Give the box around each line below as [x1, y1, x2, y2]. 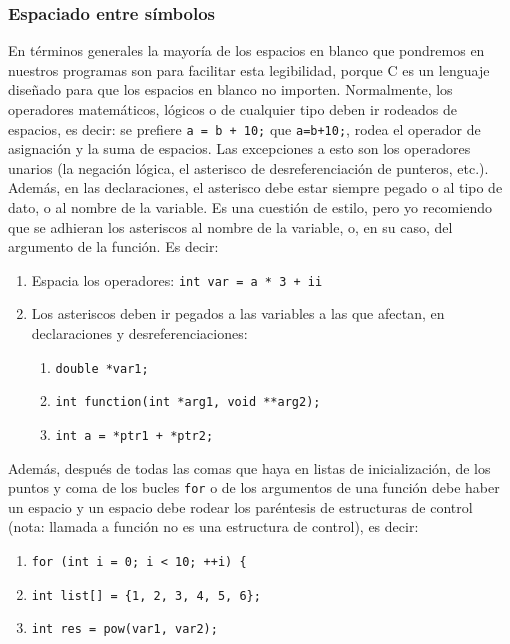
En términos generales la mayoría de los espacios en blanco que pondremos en [8, 40, 485, 61]
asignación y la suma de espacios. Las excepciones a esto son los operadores [8, 138, 471, 159]
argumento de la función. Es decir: [8, 236, 219, 257]
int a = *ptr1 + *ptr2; [55, 428, 214, 443]
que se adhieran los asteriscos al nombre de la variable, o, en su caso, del [8, 216, 453, 237]
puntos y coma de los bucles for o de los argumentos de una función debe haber [8, 477, 500, 498]
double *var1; [55, 361, 149, 376]
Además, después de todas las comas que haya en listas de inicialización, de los [8, 457, 491, 478]
